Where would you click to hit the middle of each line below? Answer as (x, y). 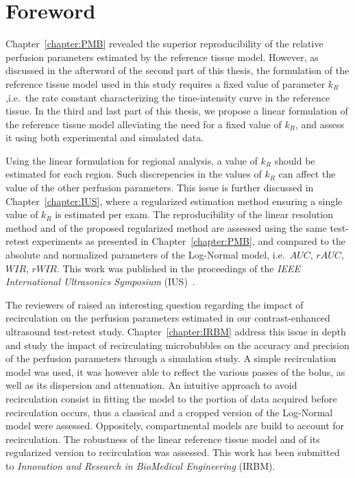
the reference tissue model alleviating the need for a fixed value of (144, 124)
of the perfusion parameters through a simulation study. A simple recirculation (171, 358)
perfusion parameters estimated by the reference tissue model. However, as (162, 57)
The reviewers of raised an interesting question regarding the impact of (155, 304)
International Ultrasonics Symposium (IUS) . (100, 282)
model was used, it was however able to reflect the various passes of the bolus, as (175, 371)
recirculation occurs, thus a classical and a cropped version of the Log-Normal (169, 412)
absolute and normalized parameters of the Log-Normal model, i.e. (145, 255)
